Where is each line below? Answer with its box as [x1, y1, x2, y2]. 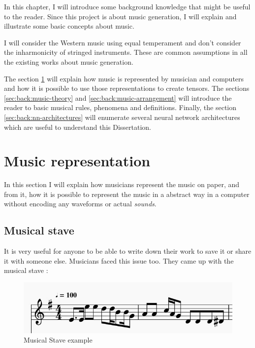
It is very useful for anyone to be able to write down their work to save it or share [4, 246, 252, 256]
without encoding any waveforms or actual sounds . [4, 198, 157, 209]
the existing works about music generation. [4, 56, 133, 67]
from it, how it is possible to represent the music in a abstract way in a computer [4, 189, 250, 199]
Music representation [4, 151, 151, 171]
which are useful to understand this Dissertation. [4, 121, 151, 132]
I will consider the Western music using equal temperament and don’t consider [4, 37, 241, 47]
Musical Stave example [24, 335, 93, 345]
